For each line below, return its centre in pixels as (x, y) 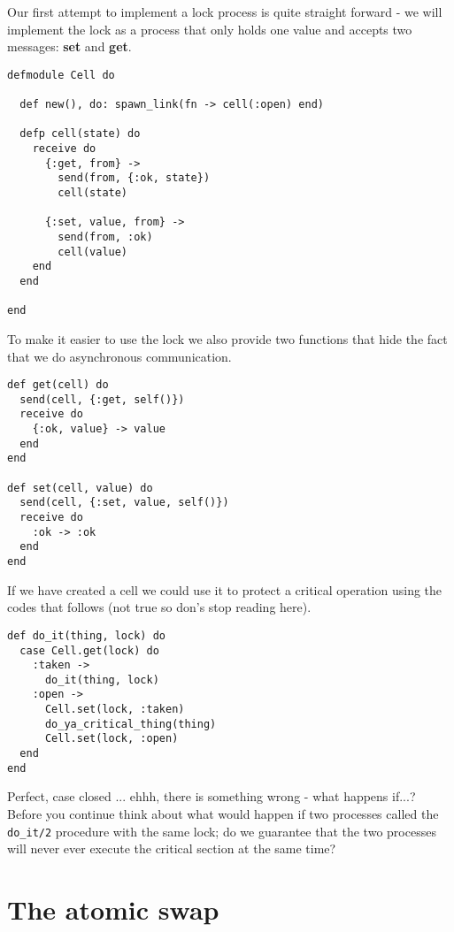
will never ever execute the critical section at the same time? (172, 848)
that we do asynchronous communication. (119, 356)
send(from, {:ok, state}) (134, 178)
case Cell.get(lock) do (89, 650)
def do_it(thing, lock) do (86, 635)
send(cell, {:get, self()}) (102, 399)
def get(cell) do (58, 385)
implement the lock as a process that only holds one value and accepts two (210, 29)
